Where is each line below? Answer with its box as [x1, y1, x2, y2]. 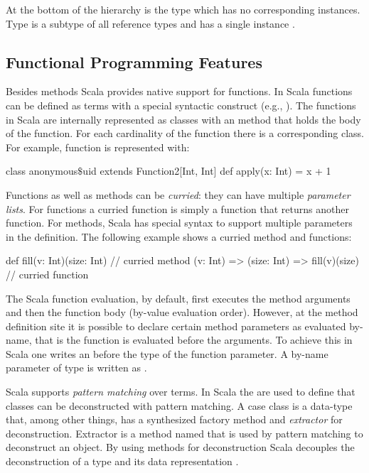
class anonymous [6, 163, 78, 178]
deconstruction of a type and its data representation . [6, 454, 239, 469]
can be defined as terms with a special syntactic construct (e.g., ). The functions [6, 97, 356, 112]
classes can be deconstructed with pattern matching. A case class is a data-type [6, 398, 353, 413]
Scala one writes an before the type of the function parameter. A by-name [6, 346, 328, 361]
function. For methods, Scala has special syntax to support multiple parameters [6, 215, 353, 230]
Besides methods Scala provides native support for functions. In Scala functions [6, 84, 353, 99]
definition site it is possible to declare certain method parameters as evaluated [6, 318, 346, 333]
